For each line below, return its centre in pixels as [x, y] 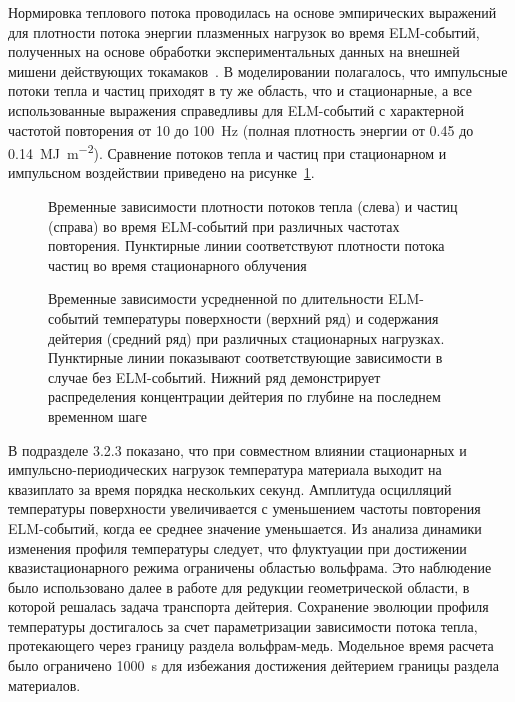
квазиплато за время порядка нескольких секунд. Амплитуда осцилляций [230, 488]
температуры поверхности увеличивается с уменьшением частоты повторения [244, 508]
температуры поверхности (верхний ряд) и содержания [271, 317]
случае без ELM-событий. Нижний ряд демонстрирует [214, 376]
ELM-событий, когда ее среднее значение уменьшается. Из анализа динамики [245, 527]
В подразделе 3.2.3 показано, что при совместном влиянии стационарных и [237, 449]
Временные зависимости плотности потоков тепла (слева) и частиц [253, 206]
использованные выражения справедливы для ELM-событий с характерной [236, 109]
